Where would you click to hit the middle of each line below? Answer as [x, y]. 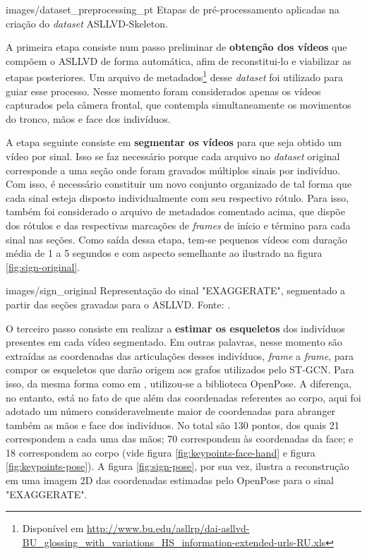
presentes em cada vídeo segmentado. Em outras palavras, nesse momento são [174, 342]
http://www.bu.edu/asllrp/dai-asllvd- [168, 528]
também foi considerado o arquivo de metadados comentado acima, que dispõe [175, 211]
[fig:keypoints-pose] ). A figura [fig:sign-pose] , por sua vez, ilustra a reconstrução [178, 466]
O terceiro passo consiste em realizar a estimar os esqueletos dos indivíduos [175, 328]
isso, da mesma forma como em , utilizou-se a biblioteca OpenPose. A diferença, [179, 383]
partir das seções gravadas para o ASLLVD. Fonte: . [118, 304]
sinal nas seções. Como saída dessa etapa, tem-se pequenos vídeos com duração [176, 239]
